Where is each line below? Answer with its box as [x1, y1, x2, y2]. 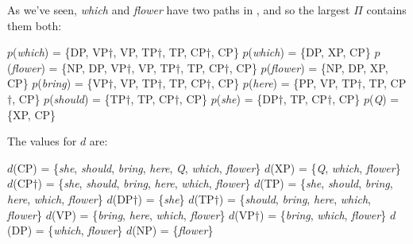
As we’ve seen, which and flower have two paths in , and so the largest [7, 2, 350, 17]
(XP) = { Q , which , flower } [270, 159, 401, 176]
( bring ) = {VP [37, 75, 109, 91]
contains [366, 2, 407, 17]
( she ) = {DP [216, 90, 279, 107]
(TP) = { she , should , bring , [260, 175, 393, 192]
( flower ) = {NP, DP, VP [7, 59, 127, 76]
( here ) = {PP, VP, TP [248, 75, 357, 91]
